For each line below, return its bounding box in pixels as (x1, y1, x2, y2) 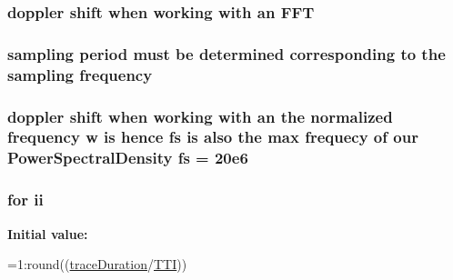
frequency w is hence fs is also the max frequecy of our (7, 125, 418, 148)
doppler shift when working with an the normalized (7, 105, 393, 127)
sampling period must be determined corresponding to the (7, 42, 446, 65)
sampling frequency (7, 63, 153, 85)
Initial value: (7, 224, 88, 243)
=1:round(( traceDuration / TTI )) (7, 255, 187, 274)
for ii (7, 188, 44, 211)
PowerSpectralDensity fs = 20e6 (7, 146, 248, 169)
